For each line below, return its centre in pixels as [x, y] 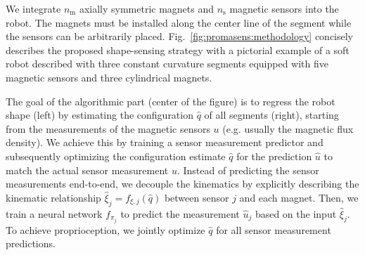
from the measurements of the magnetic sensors [108, 128]
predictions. [31, 243]
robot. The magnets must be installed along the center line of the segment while [179, 22]
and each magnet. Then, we [299, 197]
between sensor [197, 197]
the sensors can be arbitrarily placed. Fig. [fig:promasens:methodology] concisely [180, 36]
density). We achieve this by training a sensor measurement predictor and [165, 142]
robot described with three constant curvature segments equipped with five [167, 64]
